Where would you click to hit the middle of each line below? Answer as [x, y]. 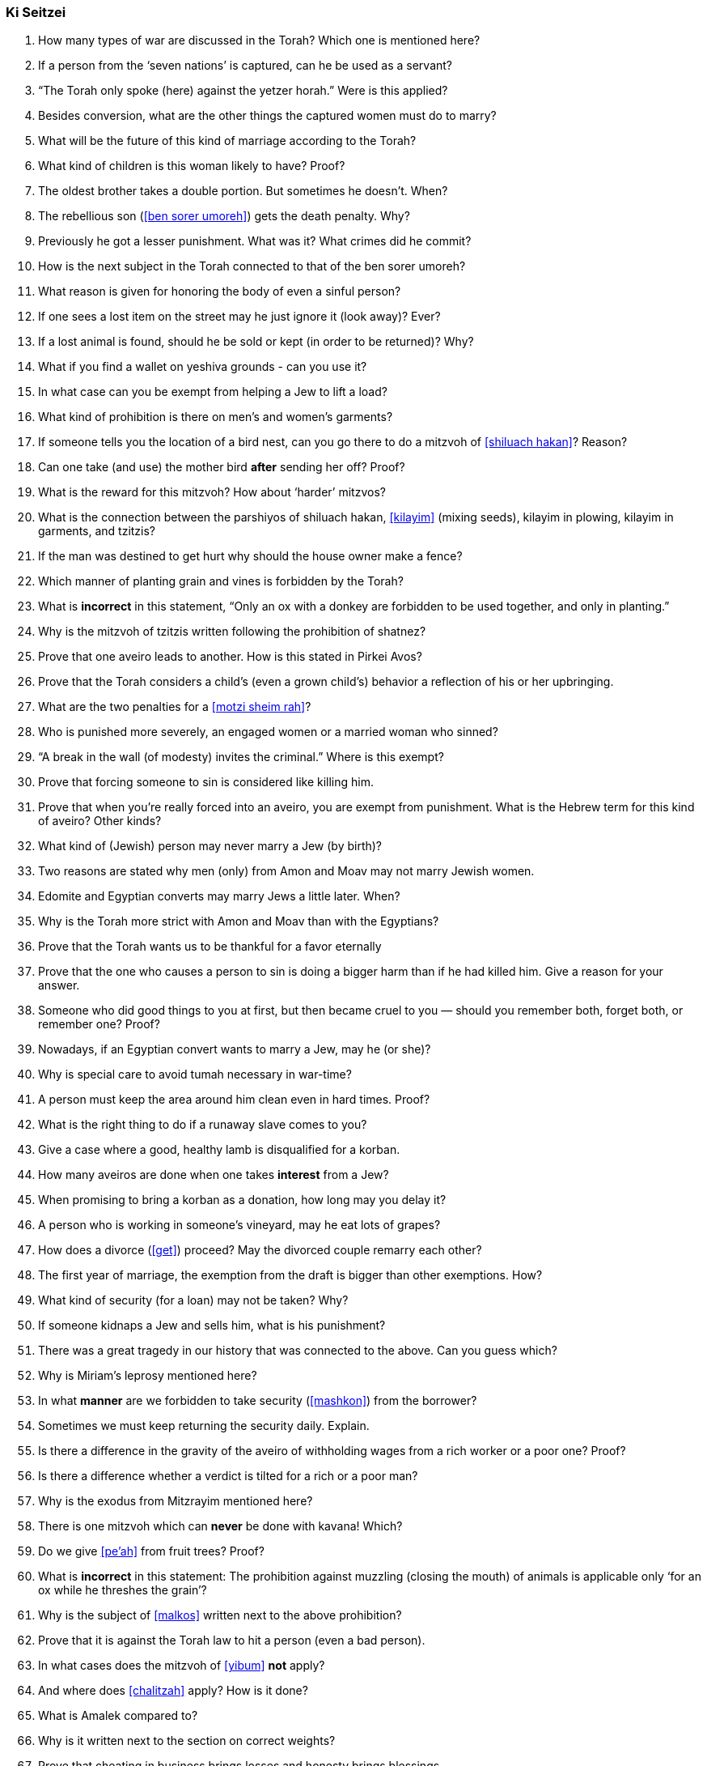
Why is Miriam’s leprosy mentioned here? [148, 1376]
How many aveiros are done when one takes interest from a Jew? [214, 1175]
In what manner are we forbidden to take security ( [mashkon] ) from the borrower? [258, 1401]
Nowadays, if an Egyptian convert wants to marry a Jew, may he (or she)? [235, 1049]
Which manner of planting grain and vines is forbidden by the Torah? [221, 581]
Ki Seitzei [36, 12]
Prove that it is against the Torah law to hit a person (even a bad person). [232, 1640]
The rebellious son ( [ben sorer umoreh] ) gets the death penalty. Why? [224, 216]
